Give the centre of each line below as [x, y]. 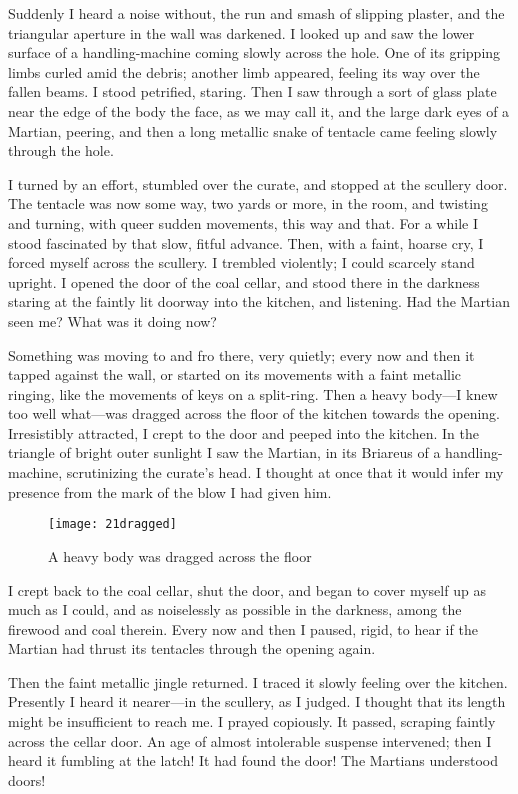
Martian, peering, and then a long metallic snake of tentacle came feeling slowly [253, 130]
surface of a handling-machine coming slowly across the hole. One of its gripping [254, 52]
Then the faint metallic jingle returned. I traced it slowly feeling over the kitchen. [258, 681]
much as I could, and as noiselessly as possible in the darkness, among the [235, 609]
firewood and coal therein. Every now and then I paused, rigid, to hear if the [243, 628]
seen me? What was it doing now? [112, 320]
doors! [27, 779]
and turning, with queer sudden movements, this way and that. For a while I [243, 222]
